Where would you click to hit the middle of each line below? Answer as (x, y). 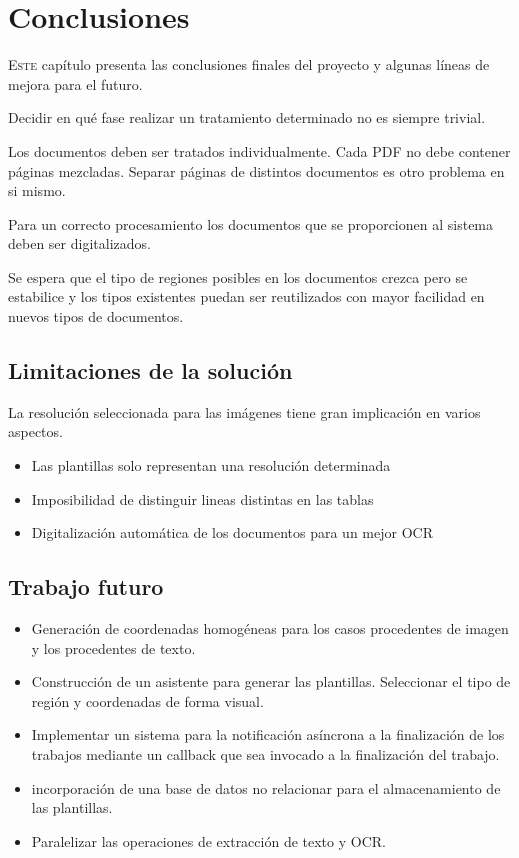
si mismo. (37, 190)
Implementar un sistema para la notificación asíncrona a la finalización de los (268, 734)
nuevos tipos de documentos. (96, 316)
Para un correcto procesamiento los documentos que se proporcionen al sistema (251, 223)
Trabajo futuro (86, 586)
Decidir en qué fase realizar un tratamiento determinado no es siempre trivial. (247, 117)
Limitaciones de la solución (150, 370)
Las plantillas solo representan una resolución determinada (211, 465)
